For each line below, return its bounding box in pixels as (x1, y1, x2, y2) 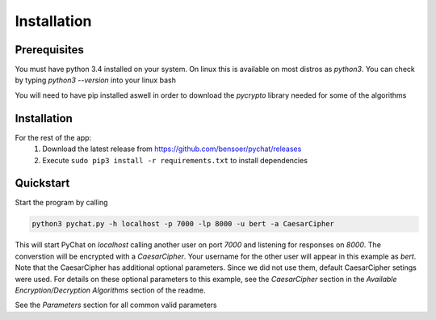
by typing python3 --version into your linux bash (15, 75, 177, 85)
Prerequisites (15, 43, 84, 57)
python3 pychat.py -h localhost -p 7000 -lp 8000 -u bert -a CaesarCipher (31, 219, 335, 229)
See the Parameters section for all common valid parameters (15, 300, 217, 310)
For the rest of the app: (15, 133, 92, 142)
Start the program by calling (15, 198, 108, 208)
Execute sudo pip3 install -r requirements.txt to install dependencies (42, 155, 308, 165)
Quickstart (15, 176, 70, 190)
